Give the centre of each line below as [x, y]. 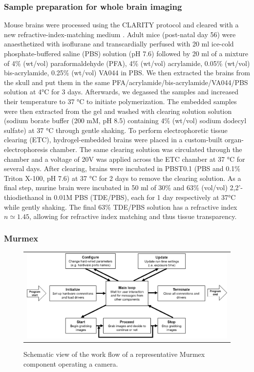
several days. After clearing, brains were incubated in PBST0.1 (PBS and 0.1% [122, 168]
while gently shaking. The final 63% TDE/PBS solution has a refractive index [121, 207]
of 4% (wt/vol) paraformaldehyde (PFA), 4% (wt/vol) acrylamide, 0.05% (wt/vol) [127, 63]
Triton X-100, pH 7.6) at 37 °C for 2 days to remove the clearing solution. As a [123, 178]
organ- [234, 140]
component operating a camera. [71, 363]
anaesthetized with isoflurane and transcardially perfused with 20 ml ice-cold [119, 44]
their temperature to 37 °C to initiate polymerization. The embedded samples [120, 101]
